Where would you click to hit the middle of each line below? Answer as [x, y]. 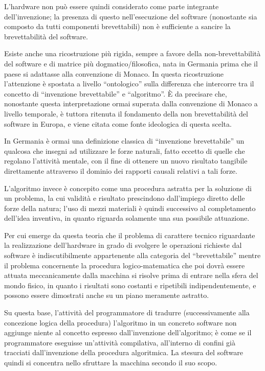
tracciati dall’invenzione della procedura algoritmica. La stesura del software [124, 352]
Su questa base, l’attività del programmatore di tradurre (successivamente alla [127, 312]
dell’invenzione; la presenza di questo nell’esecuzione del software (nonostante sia [131, 16]
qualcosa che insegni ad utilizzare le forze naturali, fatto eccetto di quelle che [125, 150]
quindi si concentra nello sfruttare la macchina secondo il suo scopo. [111, 362]
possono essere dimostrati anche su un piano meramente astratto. [107, 295]
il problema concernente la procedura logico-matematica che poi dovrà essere [125, 265]
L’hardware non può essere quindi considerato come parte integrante [112, 6]
